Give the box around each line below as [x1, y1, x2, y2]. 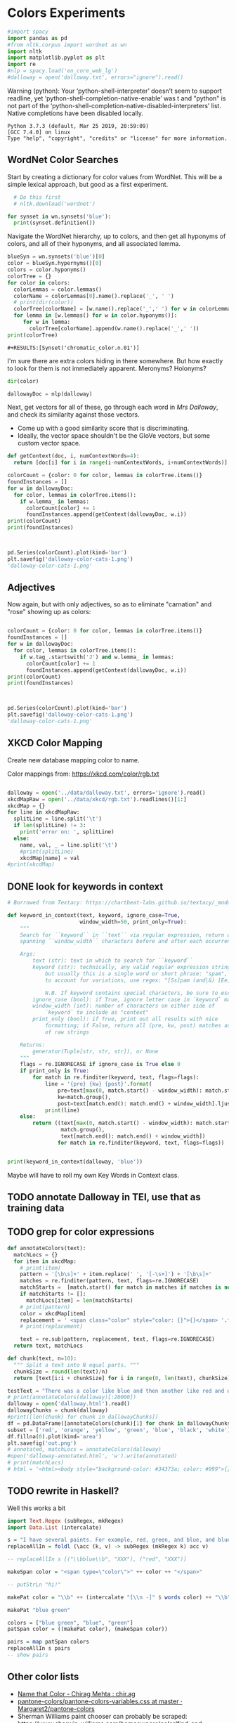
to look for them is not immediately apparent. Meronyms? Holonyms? [7, 364, 207, 372]
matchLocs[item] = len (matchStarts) [25, 1296, 133, 1304]
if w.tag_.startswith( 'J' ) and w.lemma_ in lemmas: [20, 654, 174, 661]
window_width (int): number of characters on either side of [32, 1003, 216, 1010]
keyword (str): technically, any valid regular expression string [32, 964, 231, 971]
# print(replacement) [20, 1323, 83, 1330]
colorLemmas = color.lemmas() [13, 286, 102, 293]
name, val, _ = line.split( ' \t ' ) [20, 841, 118, 848]
